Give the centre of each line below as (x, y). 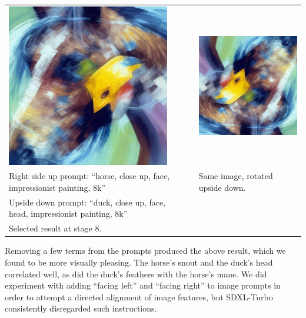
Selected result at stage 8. (55, 228)
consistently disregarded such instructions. (81, 308)
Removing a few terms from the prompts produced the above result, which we (145, 251)
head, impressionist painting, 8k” (68, 213)
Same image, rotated (236, 176)
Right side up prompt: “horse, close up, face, (89, 176)
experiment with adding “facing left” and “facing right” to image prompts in (143, 285)
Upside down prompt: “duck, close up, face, (87, 202)
